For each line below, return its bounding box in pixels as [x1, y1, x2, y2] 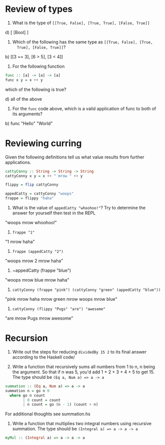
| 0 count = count [23, 398, 61, 403]
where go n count [9, 393, 45, 398]
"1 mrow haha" [5, 239, 35, 244]
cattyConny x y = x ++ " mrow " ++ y [5, 173, 83, 178]
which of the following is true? [5, 86, 67, 92]
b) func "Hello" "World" [5, 120, 53, 126]
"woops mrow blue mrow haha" [5, 277, 70, 283]
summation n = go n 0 [5, 388, 50, 393]
